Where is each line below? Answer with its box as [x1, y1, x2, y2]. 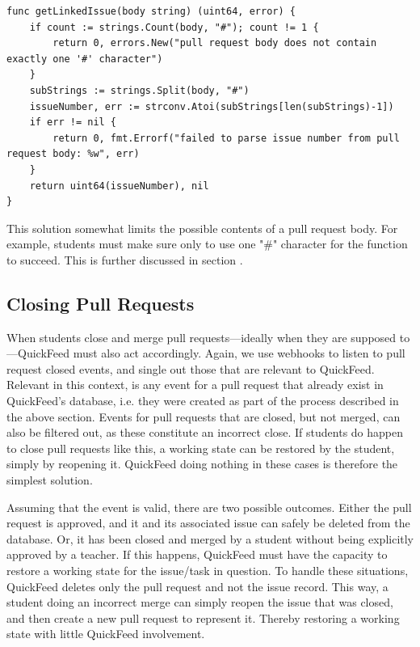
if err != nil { [29, 116, 117, 129]
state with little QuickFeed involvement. [6, 625, 205, 642]
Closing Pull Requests [6, 290, 195, 315]
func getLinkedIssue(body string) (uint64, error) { [6, 6, 296, 17]
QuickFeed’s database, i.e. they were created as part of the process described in [6, 392, 399, 409]
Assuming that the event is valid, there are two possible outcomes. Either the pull [6, 498, 412, 515]
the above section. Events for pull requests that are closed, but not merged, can [6, 408, 401, 425]
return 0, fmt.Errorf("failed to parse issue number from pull [52, 132, 400, 144]
